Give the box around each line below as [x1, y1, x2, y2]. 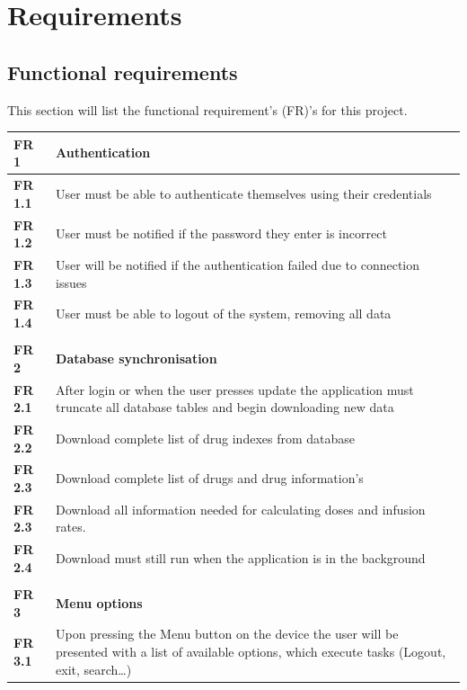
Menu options [56, 593, 143, 612]
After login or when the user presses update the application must [56, 380, 414, 399]
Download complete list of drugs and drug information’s [56, 469, 364, 488]
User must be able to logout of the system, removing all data [56, 304, 392, 323]
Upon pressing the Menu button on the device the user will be [56, 624, 399, 643]
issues [56, 273, 87, 291]
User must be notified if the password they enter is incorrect [56, 224, 387, 243]
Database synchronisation [56, 348, 217, 367]
